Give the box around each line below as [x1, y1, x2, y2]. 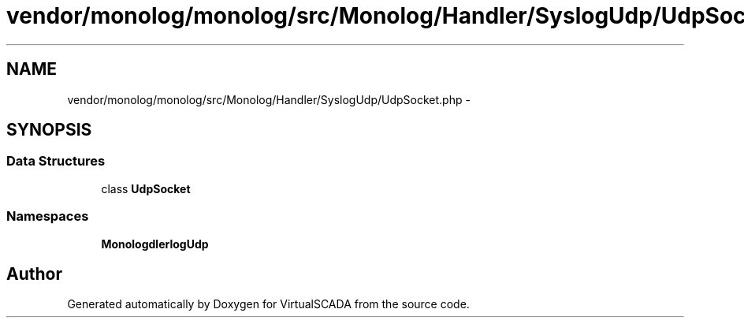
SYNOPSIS [6, 120, 92, 140]
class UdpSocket [101, 181, 191, 196]
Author [6, 263, 62, 284]
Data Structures [6, 153, 106, 169]
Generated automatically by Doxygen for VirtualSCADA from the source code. [67, 297, 470, 311]
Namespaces [6, 208, 89, 225]
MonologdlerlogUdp [101, 236, 209, 251]
